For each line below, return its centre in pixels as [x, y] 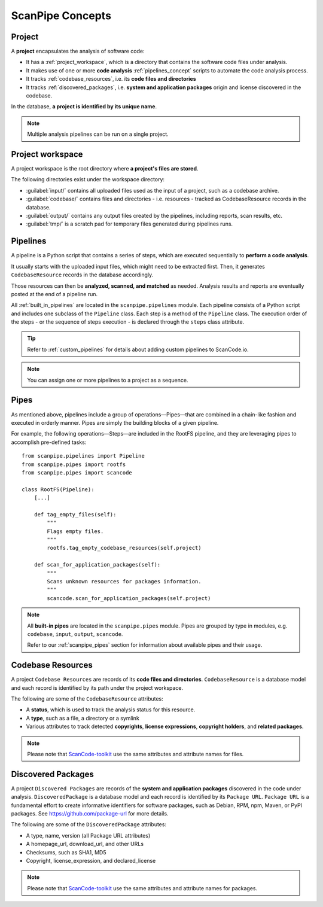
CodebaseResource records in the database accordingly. [82, 275]
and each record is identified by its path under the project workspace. [97, 687]
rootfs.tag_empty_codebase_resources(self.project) [124, 548]
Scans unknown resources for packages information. [124, 581]
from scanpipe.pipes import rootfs [74, 464]
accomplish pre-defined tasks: [49, 442]
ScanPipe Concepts [61, 16]
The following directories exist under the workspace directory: [88, 179]
